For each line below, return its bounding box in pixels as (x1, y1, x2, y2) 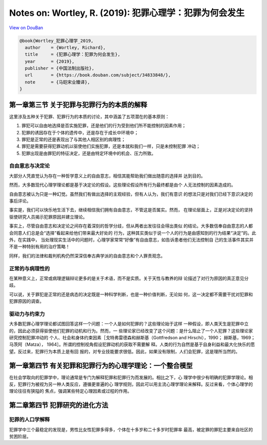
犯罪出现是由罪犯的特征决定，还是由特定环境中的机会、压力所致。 (21, 150, 156, 156)
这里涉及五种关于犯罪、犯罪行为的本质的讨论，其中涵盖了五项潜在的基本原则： (9, 114, 170, 120)
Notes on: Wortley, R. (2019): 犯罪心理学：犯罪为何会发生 (9, 7, 245, 18)
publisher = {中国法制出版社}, (25, 66, 94, 71)
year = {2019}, (25, 58, 75, 64)
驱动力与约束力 (9, 310, 45, 317)
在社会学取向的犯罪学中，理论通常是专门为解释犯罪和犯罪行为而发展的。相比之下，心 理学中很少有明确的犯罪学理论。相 (9, 374, 253, 380)
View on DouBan (9, 25, 44, 31)
